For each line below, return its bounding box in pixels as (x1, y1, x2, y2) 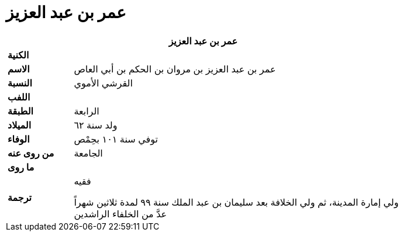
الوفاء (8, 133, 30, 145)
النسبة (8, 77, 32, 89)
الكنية (8, 48, 29, 61)
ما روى (8, 161, 35, 173)
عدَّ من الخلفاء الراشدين (74, 207, 167, 220)
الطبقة (8, 105, 33, 117)
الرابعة (74, 105, 99, 117)
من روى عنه (8, 147, 54, 159)
